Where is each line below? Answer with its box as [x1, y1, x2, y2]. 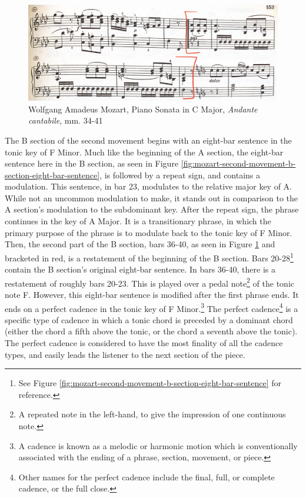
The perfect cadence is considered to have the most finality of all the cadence [5, 336, 283, 348]
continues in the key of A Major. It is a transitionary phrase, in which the [5, 215, 271, 227]
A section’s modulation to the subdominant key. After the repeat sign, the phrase [5, 203, 299, 215]
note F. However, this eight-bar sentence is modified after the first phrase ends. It [5, 288, 299, 300]
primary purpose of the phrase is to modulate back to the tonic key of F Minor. [5, 226, 292, 238]
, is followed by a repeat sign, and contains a [99, 168, 261, 181]
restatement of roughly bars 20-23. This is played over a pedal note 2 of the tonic [5, 275, 295, 289]
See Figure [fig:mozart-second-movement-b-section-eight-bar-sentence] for [18, 377, 281, 389]
